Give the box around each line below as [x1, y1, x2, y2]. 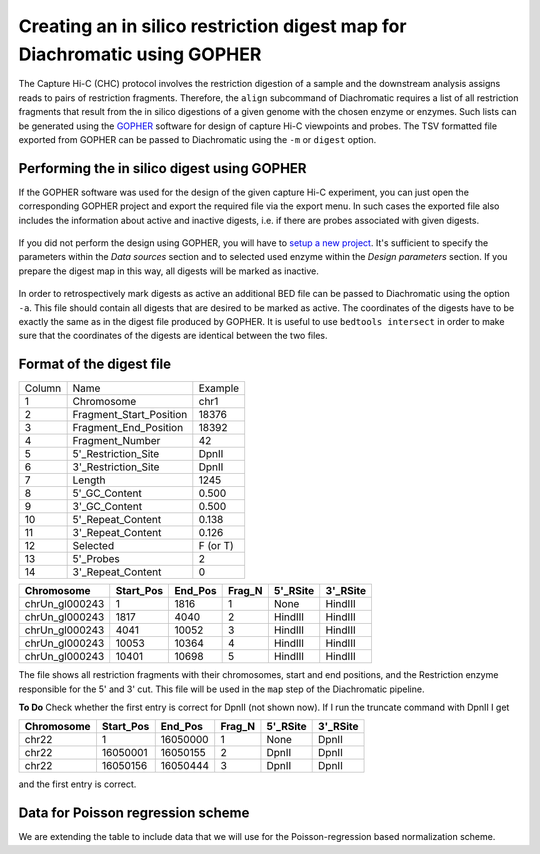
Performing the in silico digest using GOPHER [18, 160, 307, 177]
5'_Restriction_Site [72, 447, 160, 461]
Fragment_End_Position [72, 421, 184, 435]
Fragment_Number [72, 434, 161, 448]
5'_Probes [72, 552, 120, 566]
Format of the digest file [18, 356, 172, 373]
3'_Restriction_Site [72, 460, 160, 474]
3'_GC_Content [72, 500, 143, 514]
